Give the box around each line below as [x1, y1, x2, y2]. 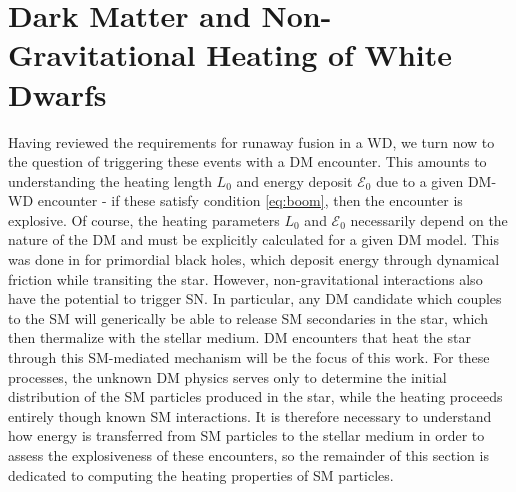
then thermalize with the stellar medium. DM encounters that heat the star [8, 327, 471, 348]
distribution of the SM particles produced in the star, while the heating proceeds [8, 386, 503, 407]
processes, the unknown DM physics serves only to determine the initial [8, 366, 447, 387]
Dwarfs [8, 73, 107, 114]
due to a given [376, 170, 464, 191]
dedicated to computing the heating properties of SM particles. [8, 464, 394, 485]
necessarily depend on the [350, 209, 508, 230]
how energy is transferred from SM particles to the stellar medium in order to [8, 425, 485, 446]
